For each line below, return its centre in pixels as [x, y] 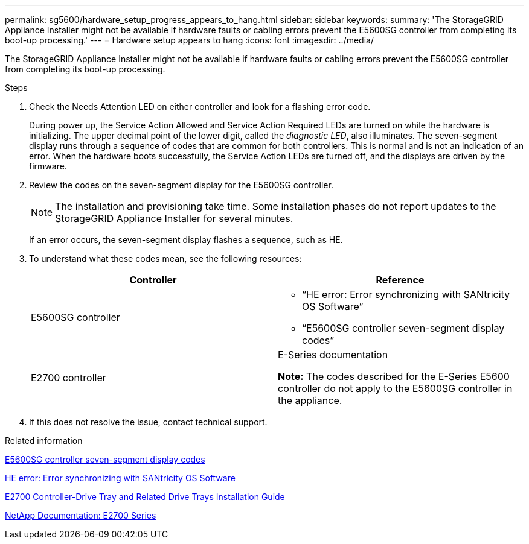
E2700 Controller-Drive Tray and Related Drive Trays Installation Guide [145, 497]
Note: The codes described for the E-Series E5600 [394, 376]
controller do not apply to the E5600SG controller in [395, 388]
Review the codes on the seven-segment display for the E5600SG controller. [181, 185]
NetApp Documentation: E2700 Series [81, 515]
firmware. [48, 166]
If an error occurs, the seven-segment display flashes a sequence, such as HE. [186, 240]
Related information [44, 441]
